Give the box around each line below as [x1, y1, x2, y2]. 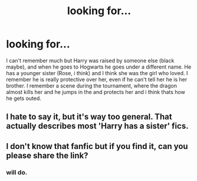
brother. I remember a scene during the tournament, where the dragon [6, 82, 177, 89]
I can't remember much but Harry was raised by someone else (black [6, 57, 175, 64]
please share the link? [6, 150, 88, 160]
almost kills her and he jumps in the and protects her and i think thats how [6, 88, 186, 95]
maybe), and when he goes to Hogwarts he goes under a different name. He [6, 63, 192, 70]
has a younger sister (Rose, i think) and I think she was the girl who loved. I [6, 69, 188, 76]
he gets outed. [6, 95, 41, 102]
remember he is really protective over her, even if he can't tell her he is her [6, 76, 188, 83]
